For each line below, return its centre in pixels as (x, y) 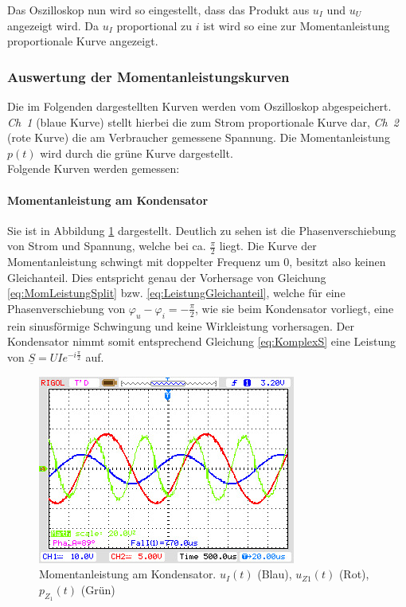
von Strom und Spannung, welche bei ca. (107, 246)
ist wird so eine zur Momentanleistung (297, 25)
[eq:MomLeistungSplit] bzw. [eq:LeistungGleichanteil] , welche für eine (176, 293)
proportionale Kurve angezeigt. (83, 41)
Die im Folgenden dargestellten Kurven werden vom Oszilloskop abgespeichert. (199, 106)
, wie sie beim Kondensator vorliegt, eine (295, 308)
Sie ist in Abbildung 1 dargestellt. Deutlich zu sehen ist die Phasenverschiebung (202, 230)
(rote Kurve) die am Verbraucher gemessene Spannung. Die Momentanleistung (199, 137)
